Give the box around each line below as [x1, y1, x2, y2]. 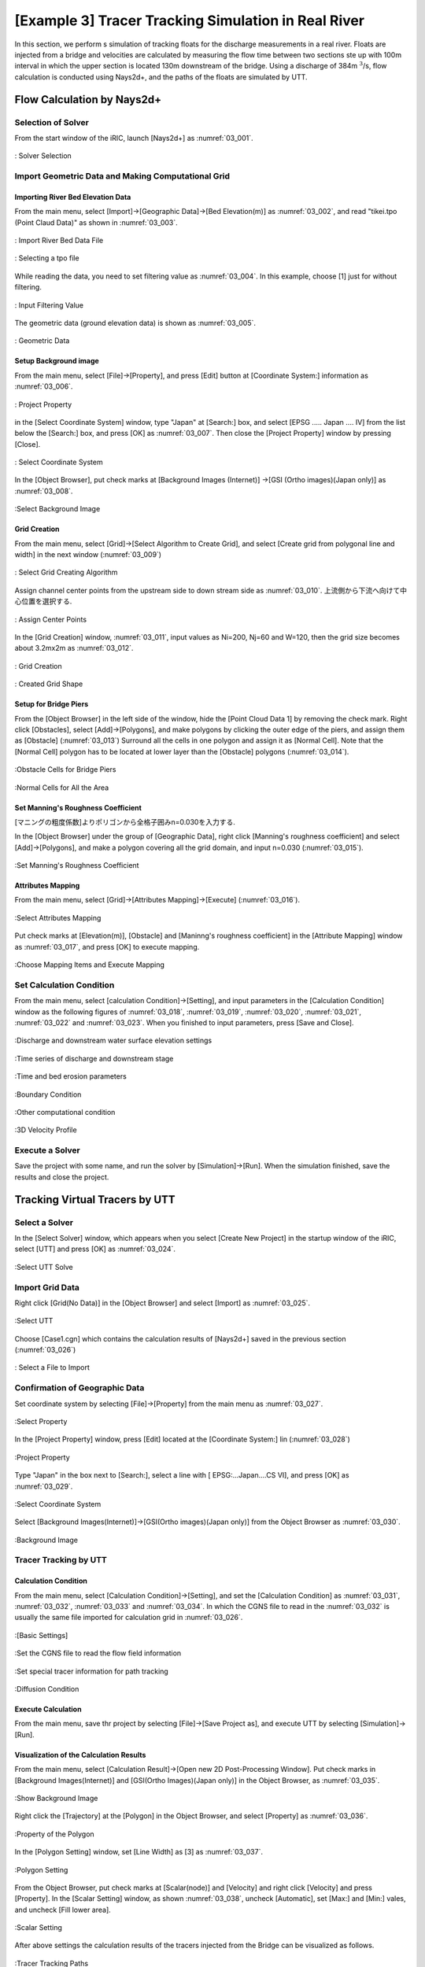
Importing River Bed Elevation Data [14, 192, 131, 201]
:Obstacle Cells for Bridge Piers [14, 765, 116, 774]
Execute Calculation [14, 1704, 82, 1714]
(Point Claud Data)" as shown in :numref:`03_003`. [14, 217, 178, 227]
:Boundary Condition [14, 1090, 82, 1099]
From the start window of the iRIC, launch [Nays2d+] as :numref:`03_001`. [14, 133, 253, 142]
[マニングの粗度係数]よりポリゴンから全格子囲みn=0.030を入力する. [14, 817, 235, 826]
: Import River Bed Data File [14, 236, 104, 245]
